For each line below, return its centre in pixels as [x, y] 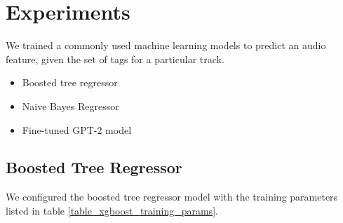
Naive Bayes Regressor [70, 106]
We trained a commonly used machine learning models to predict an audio [166, 45]
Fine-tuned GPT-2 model [77, 129]
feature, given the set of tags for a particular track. [115, 59]
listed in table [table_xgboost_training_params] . [112, 210]
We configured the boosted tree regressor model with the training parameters [172, 197]
